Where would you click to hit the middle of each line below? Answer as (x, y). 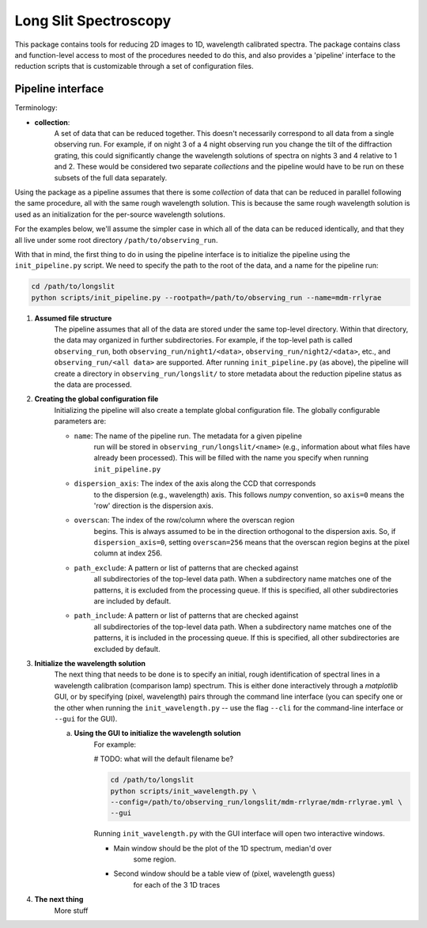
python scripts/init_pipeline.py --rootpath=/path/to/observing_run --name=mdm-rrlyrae (206, 297)
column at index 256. (128, 553)
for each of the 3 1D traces (177, 884)
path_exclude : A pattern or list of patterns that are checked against (186, 568)
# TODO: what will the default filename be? (164, 759)
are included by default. (132, 601)
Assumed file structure (73, 318)
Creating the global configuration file (96, 399)
